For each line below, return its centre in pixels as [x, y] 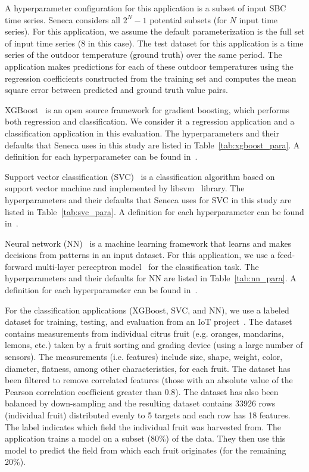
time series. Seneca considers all [63, 19]
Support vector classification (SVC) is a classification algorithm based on [140, 176]
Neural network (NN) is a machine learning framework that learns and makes [148, 243]
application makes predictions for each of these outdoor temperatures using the [149, 66]
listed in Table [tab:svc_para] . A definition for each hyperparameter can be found [154, 211]
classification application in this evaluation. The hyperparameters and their [142, 133]
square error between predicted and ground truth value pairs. [117, 90]
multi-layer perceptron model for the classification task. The [147, 266]
